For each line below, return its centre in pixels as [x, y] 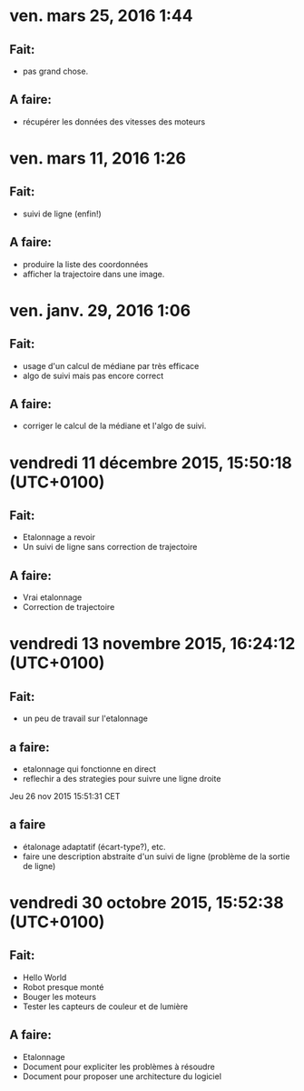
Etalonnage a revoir [59, 537]
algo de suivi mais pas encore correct [93, 375]
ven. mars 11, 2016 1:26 [98, 158]
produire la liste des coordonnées [85, 264]
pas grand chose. [55, 71]
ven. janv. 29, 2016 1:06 [100, 310]
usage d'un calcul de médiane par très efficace [111, 365]
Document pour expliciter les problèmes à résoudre [118, 1066]
